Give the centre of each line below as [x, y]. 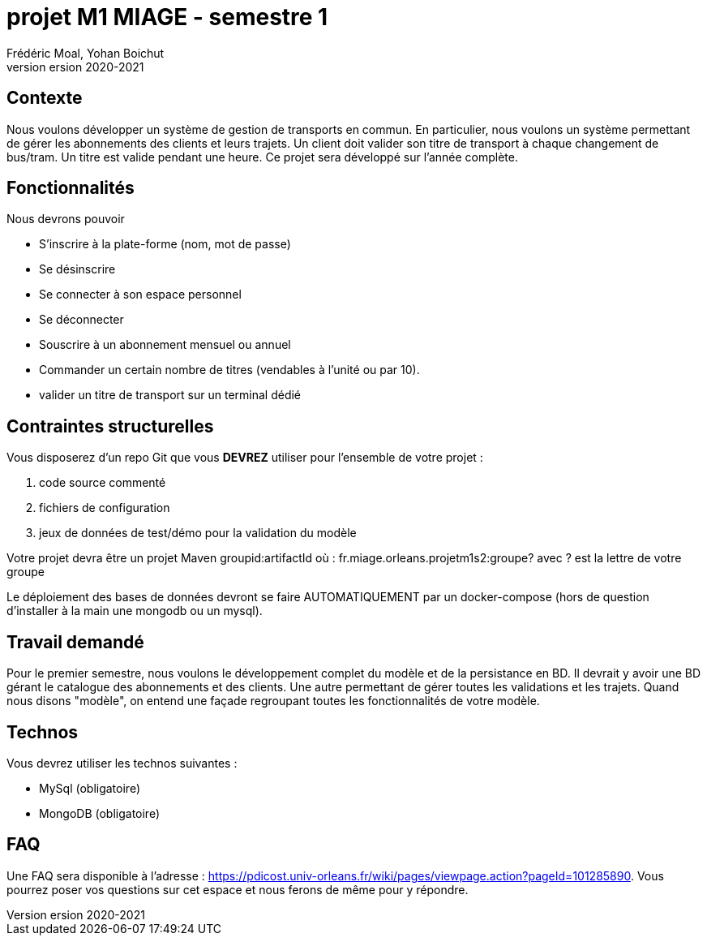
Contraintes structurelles [110, 426]
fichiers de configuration [105, 508]
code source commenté [103, 483]
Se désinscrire [77, 269]
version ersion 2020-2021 [75, 67]
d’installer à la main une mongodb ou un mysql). [135, 611]
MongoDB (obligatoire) [100, 813]
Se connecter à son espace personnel [140, 295]
